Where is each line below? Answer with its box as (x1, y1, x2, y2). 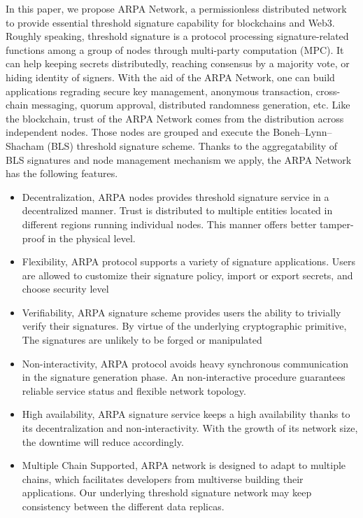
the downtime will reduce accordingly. (22, 434, 184, 449)
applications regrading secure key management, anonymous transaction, (6, 83, 313, 98)
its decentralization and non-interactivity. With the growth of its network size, (22, 421, 358, 435)
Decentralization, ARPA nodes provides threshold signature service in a (22, 189, 329, 204)
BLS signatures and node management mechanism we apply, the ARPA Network (6, 152, 352, 167)
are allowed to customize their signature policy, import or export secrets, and (22, 267, 353, 282)
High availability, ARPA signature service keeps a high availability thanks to (22, 407, 350, 421)
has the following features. (6, 166, 118, 181)
